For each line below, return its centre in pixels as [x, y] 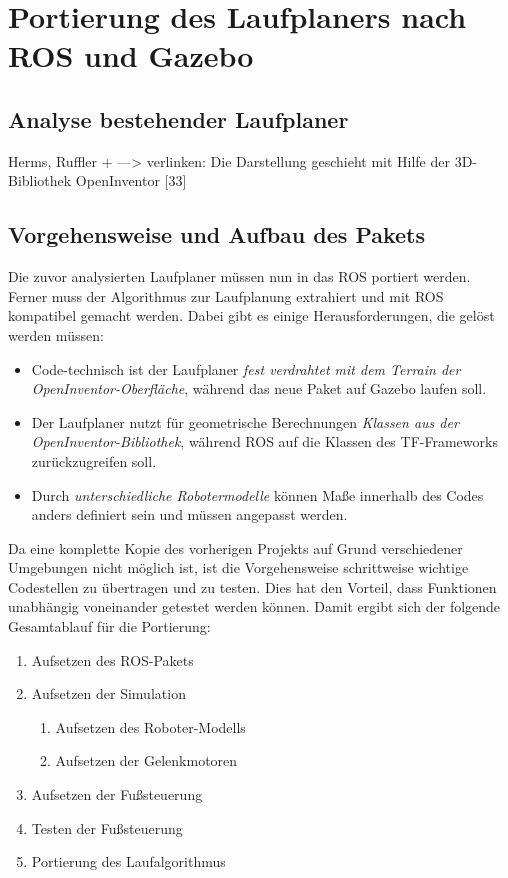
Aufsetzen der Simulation [108, 693]
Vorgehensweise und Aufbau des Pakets [217, 234]
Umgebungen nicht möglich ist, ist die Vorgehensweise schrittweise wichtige [238, 567]
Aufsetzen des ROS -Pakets [112, 659]
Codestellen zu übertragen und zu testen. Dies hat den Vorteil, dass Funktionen [252, 586]
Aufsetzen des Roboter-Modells [150, 726]
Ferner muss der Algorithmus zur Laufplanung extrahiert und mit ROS [226, 295]
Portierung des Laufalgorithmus [128, 861]
